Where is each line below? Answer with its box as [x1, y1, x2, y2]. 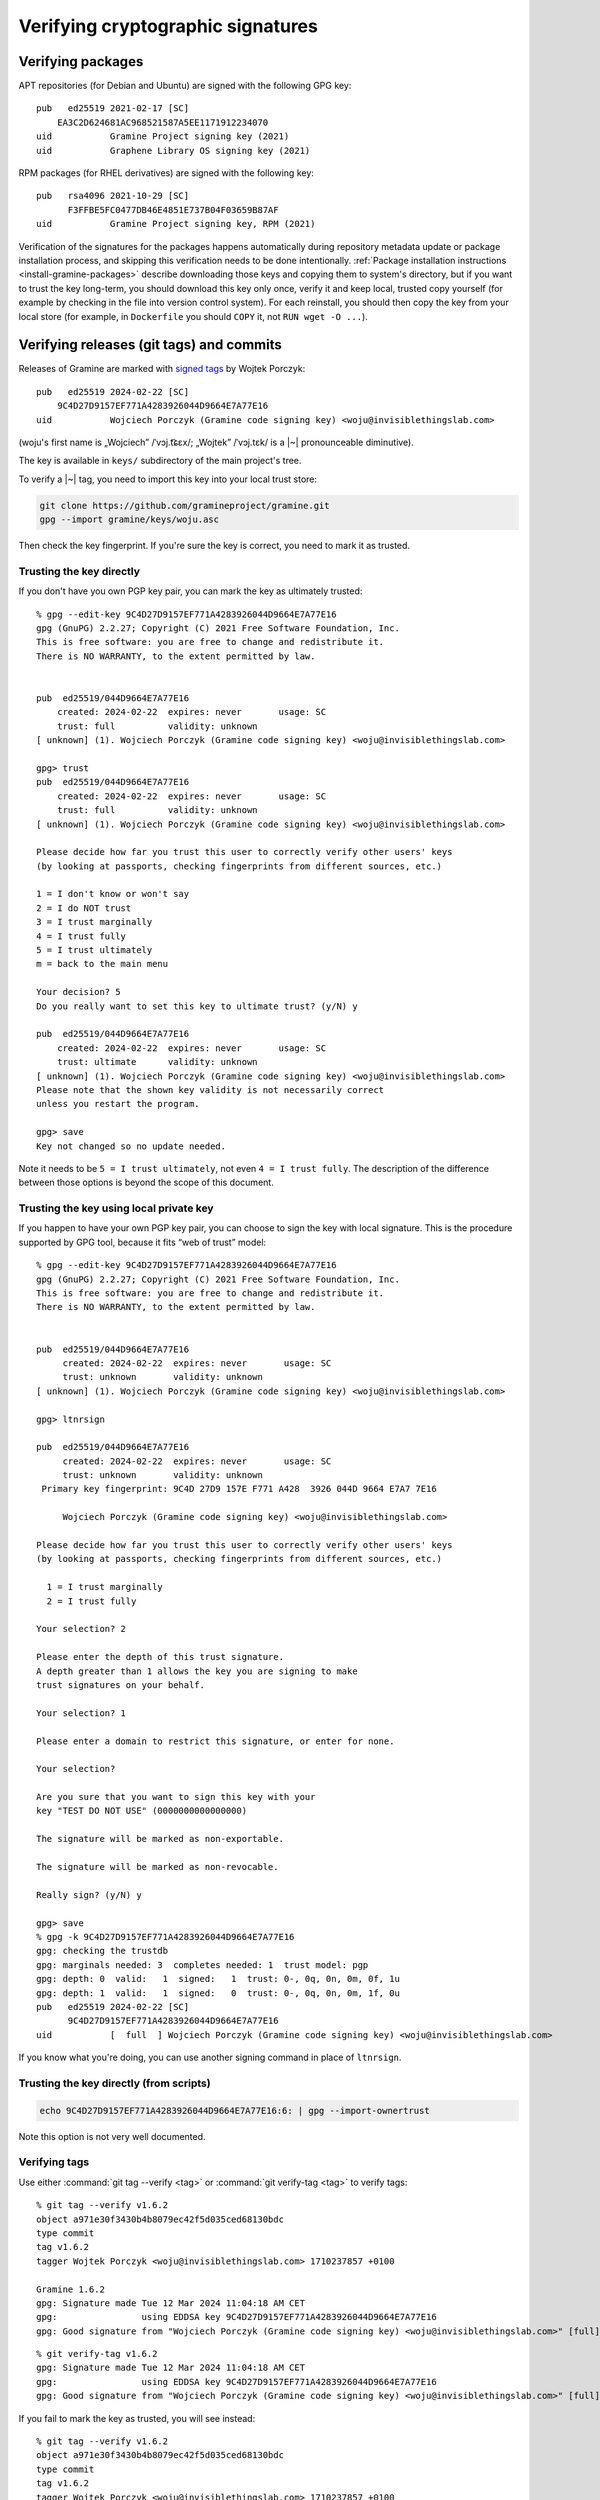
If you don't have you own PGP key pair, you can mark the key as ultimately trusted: [18, 585, 363, 597]
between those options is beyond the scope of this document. [18, 1176, 274, 1189]
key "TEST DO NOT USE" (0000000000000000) [36, 1805, 248, 1817]
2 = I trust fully [46, 1595, 137, 1607]
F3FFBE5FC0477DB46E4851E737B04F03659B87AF [67, 204, 279, 215]
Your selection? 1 [36, 1707, 127, 1719]
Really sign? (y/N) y [36, 1889, 142, 1900]
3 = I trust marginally [36, 916, 153, 928]
